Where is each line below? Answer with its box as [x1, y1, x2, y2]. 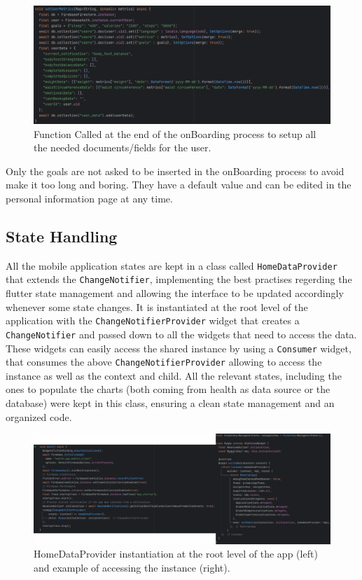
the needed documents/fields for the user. [34, 140, 211, 155]
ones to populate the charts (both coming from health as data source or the [6, 382, 330, 396]
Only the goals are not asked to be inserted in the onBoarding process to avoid [6, 163, 344, 178]
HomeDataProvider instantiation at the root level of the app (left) [34, 546, 318, 561]
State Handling [6, 225, 118, 247]
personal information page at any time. [6, 191, 173, 205]
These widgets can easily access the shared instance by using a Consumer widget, [6, 340, 351, 355]
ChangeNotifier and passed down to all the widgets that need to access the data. [6, 326, 357, 341]
